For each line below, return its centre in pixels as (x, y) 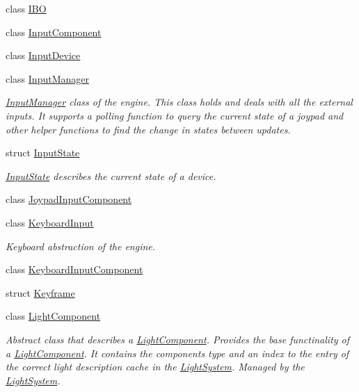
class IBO (26, 8)
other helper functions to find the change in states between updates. (148, 129)
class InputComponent (54, 32)
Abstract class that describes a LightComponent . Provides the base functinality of (178, 339)
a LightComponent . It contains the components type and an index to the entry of (177, 353)
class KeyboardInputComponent (74, 269)
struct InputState (43, 153)
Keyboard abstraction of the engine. (81, 246)
